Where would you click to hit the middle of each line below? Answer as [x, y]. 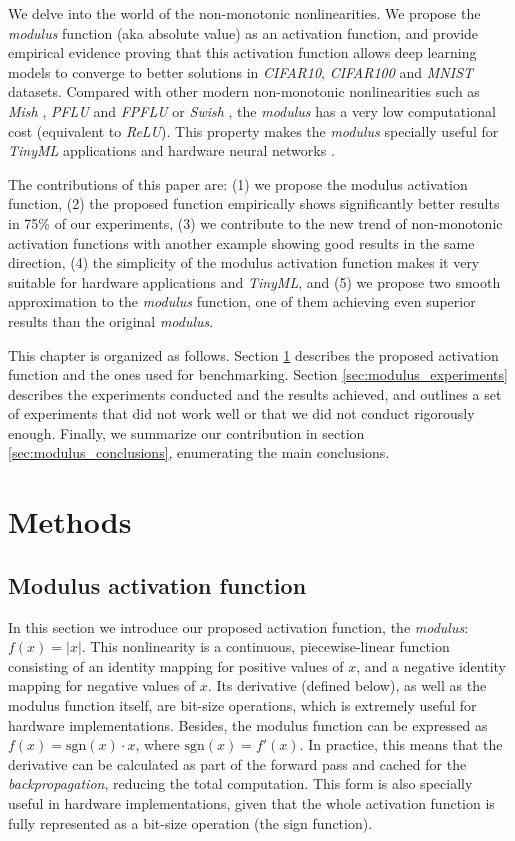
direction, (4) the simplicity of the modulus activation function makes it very [244, 262]
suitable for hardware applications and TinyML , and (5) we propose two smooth [254, 281]
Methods [70, 521]
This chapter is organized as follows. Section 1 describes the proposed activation [253, 354]
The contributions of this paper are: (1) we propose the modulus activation [238, 183]
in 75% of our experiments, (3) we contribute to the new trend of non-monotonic [255, 222]
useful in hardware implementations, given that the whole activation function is [251, 802]
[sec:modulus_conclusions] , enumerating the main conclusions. [199, 452]
